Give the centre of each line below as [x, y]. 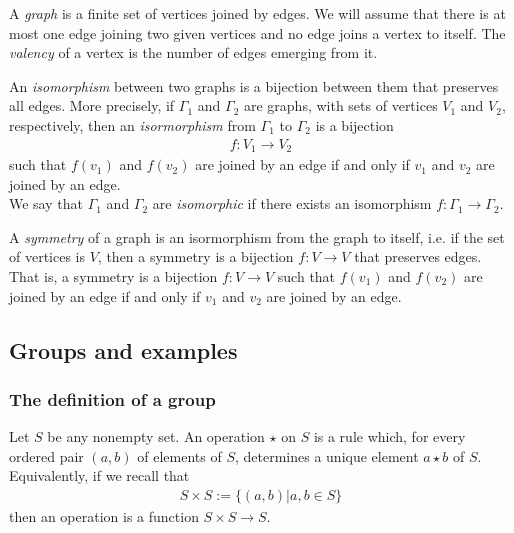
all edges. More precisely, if [92, 105]
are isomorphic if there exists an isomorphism [292, 203]
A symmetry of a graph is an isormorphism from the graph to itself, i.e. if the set [257, 236]
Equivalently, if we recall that [99, 475]
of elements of [179, 455]
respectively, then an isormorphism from [132, 124]
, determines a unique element [326, 455]
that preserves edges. [418, 256]
